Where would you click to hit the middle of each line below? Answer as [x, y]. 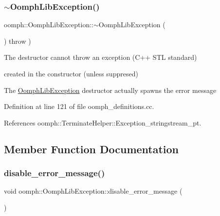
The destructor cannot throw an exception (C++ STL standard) [101, 57]
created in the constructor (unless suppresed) [71, 73]
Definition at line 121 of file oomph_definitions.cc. [79, 106]
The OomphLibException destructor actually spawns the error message [110, 90]
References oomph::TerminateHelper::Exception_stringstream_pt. [103, 122]
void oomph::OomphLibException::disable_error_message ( [93, 191]
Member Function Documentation [92, 149]
